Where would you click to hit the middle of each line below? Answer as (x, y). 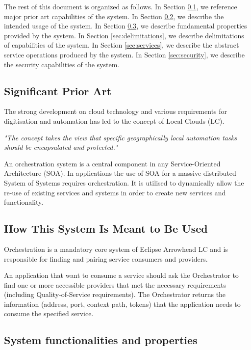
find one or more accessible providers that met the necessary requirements (115, 284)
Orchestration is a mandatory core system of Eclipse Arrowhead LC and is (116, 249)
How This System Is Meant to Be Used (106, 229)
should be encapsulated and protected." (61, 147)
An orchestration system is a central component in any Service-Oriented (112, 163)
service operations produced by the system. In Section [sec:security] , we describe (125, 54)
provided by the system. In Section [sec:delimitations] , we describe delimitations (124, 35)
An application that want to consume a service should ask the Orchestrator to (121, 275)
